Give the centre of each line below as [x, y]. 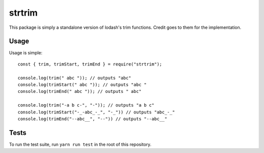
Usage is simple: [26, 53]
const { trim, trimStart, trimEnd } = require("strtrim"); [90, 64]
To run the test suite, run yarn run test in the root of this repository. [80, 144]
